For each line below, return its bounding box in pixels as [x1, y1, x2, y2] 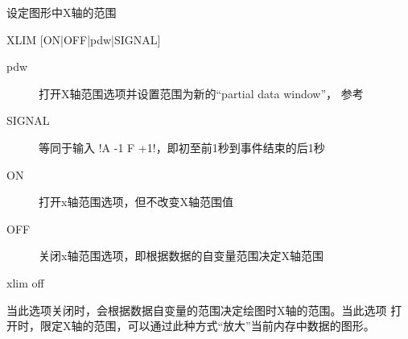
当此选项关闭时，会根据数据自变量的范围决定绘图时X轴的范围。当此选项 [6, 301, 387, 318]
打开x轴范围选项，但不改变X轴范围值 [39, 193, 233, 210]
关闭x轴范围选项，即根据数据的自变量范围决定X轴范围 [39, 247, 324, 264]
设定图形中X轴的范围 [6, 4, 117, 20]
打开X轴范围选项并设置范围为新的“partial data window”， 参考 [39, 85, 364, 101]
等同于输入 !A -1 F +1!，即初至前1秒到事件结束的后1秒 [39, 138, 325, 155]
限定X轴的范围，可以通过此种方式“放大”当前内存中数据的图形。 [39, 317, 375, 334]
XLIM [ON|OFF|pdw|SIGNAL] [6, 31, 161, 48]
